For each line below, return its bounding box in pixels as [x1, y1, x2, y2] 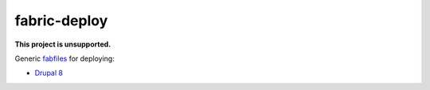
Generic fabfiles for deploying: [14, 54, 115, 63]
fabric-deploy [14, 12, 108, 29]
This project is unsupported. [14, 39, 111, 49]
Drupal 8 [34, 68, 64, 78]
